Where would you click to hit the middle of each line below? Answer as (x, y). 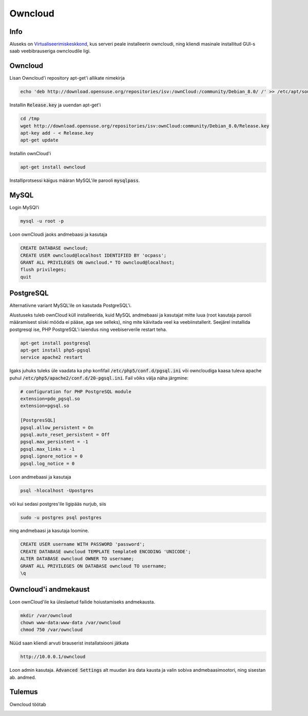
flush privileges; (43, 270)
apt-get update (39, 140)
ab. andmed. (23, 677)
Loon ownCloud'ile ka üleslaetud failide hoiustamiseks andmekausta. (82, 602)
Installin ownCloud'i (30, 154)
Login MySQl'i (24, 208)
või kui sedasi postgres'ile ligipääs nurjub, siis (58, 504)
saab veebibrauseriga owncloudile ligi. (50, 51)
